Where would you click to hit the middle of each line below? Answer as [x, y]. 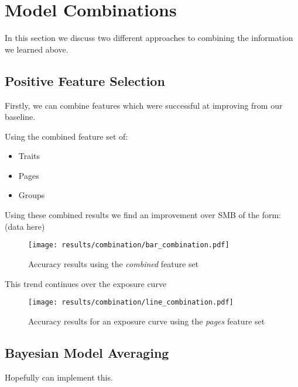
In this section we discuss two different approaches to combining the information [149, 38]
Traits [29, 156]
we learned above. [37, 49]
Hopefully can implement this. [59, 377]
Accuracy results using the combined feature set [114, 263]
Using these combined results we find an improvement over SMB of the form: [143, 215]
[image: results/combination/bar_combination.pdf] [129, 245]
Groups [32, 195]
